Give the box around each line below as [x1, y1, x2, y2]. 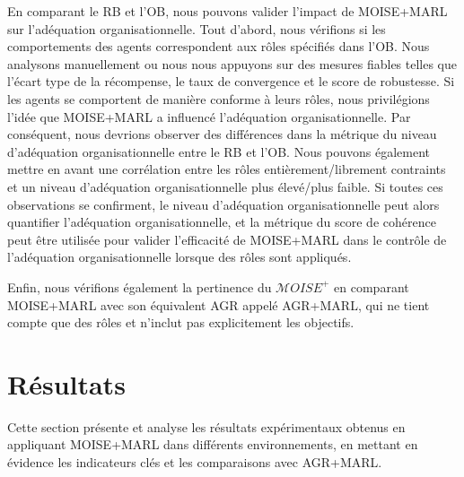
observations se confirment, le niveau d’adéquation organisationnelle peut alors [7, 195, 440, 213]
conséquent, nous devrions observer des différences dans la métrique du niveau [7, 125, 437, 143]
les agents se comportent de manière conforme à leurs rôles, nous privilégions [7, 89, 430, 108]
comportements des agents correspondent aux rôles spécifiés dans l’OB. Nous [7, 37, 430, 56]
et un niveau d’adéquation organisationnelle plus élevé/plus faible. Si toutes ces [7, 177, 443, 195]
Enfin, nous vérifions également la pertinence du [7, 277, 272, 296]
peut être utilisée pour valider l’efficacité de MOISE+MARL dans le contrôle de [7, 230, 447, 248]
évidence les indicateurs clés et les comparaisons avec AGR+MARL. [7, 453, 382, 471]
